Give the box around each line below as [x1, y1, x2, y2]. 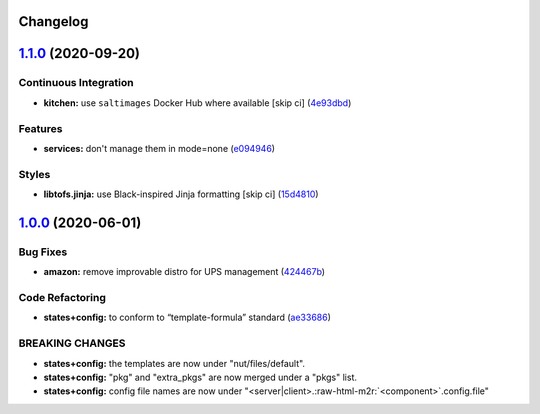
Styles [18, 167, 51, 181]
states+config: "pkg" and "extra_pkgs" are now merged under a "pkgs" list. [43, 371, 358, 383]
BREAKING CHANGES [18, 336, 126, 350]
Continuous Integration [18, 76, 134, 90]
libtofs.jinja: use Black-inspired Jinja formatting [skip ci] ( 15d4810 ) [43, 188, 319, 200]
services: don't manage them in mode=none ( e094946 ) [43, 142, 275, 154]
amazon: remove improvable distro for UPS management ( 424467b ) [43, 266, 325, 278]
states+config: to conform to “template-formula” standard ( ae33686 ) [43, 311, 332, 324]
